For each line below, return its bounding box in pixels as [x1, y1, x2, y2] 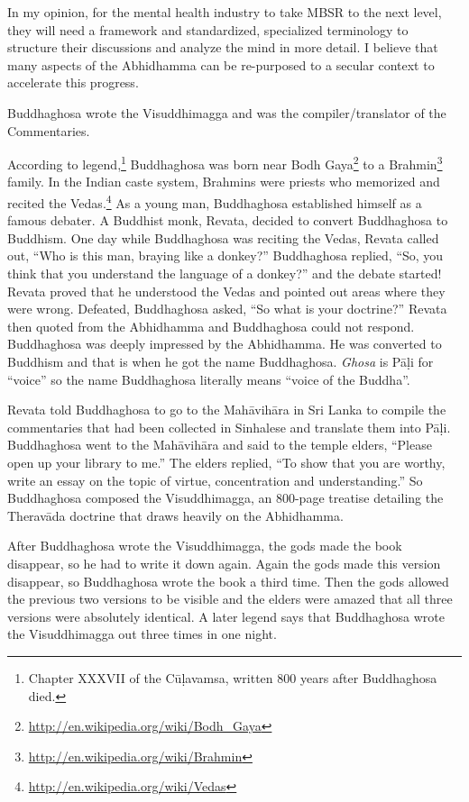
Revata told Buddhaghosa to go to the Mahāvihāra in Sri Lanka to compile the [7, 400, 446, 419]
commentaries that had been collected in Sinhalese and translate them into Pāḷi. [7, 417, 451, 436]
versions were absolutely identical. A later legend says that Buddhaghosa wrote [7, 606, 445, 625]
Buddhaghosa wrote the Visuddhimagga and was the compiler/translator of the [7, 103, 446, 122]
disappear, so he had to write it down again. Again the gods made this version [7, 553, 441, 572]
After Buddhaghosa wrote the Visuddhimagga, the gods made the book [7, 536, 402, 555]
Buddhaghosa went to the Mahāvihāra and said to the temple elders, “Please [7, 435, 432, 454]
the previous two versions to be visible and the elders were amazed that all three [7, 589, 453, 608]
